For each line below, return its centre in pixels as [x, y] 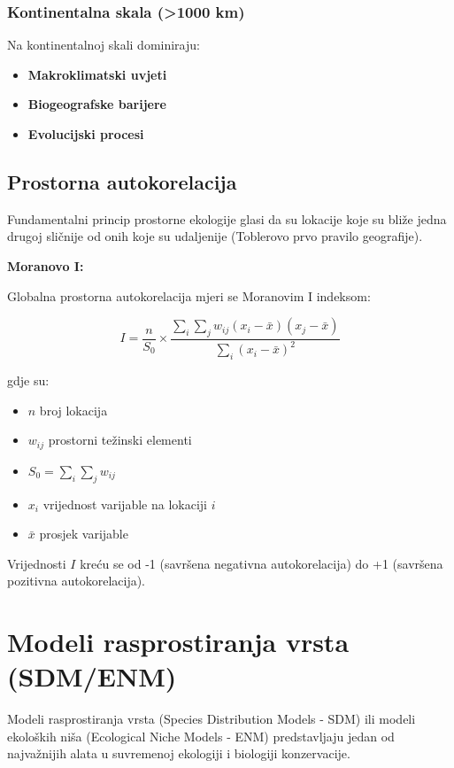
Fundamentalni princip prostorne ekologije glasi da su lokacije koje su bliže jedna [227, 218]
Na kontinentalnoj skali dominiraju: [104, 45]
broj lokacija [73, 410]
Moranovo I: [46, 265]
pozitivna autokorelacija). [77, 581]
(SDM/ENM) [92, 676]
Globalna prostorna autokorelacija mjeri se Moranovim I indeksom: [189, 295]
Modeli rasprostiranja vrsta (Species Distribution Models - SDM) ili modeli [212, 719]
